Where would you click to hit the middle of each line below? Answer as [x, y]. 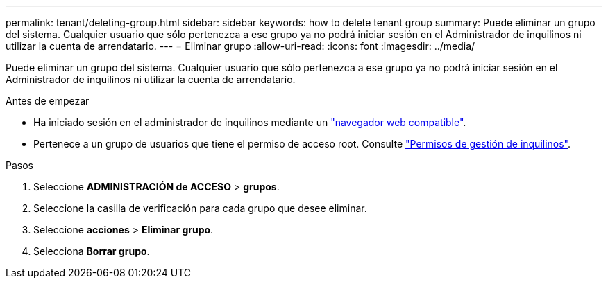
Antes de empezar [48, 101]
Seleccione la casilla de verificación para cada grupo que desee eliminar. [200, 208]
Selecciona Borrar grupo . [92, 251]
